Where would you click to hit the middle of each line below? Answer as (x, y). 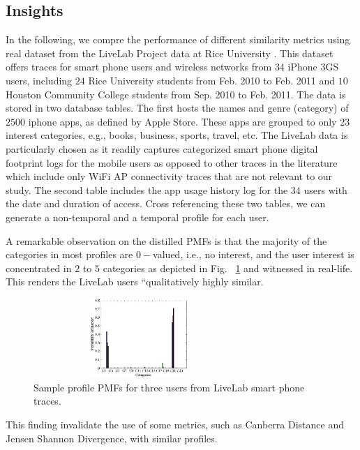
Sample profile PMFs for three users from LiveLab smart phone (169, 387)
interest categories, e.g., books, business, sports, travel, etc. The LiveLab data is (177, 135)
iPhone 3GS (313, 67)
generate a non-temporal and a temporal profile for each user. (137, 217)
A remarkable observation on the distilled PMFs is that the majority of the (166, 240)
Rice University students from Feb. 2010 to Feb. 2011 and (212, 80)
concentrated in (39, 268)
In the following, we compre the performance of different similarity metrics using (178, 39)
